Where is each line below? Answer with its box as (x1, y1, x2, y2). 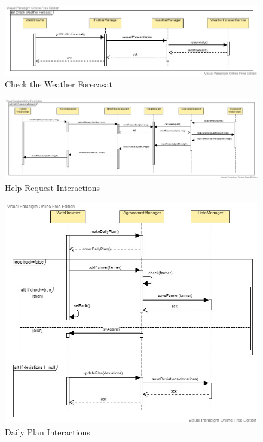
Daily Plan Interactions (5, 425, 90, 438)
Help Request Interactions (5, 181, 100, 194)
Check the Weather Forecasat (5, 78, 112, 90)
